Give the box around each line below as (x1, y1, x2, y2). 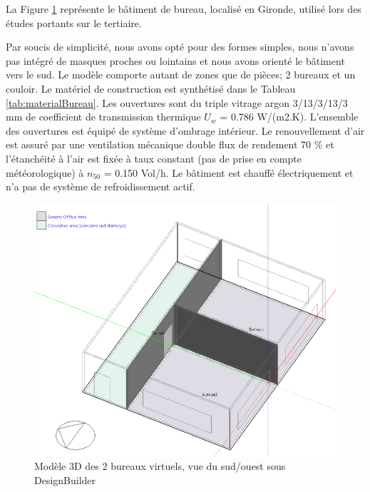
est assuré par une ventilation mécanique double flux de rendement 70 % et (6, 137, 334, 152)
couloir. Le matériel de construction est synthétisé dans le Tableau (6, 81, 296, 96)
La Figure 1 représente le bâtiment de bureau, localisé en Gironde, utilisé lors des (6, 1, 361, 16)
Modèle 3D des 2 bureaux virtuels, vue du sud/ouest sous (34, 458, 286, 473)
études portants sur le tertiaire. (6, 15, 142, 30)
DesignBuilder (34, 472, 96, 487)
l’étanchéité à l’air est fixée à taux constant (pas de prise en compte (6, 150, 302, 165)
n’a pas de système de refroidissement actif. (6, 179, 195, 194)
